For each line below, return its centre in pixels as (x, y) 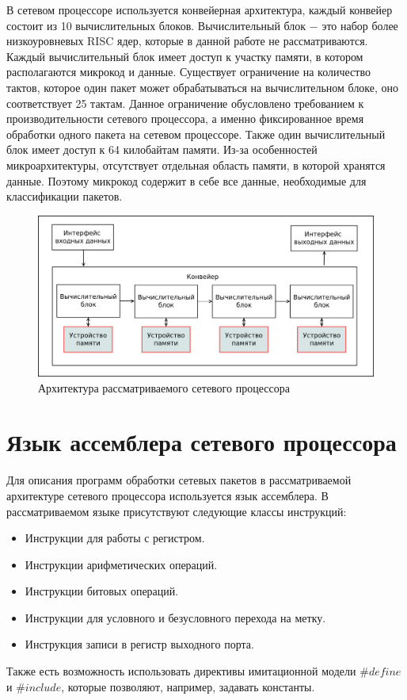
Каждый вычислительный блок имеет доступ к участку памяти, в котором (185, 56)
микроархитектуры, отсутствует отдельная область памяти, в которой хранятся (196, 164)
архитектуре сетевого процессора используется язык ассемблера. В (167, 495)
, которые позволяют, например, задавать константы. (188, 686)
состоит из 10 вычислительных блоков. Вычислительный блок (156, 25)
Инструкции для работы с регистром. (115, 538)
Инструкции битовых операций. (102, 591)
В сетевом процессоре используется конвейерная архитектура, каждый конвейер (200, 10)
